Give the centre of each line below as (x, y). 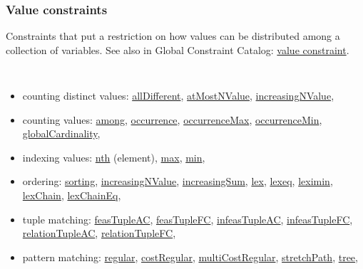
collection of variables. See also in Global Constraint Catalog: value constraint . (178, 49)
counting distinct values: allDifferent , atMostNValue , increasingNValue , (178, 96)
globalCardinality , (61, 133)
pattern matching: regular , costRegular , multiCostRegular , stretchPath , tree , (190, 257)
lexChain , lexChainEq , (72, 195)
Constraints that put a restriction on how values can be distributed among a (173, 36)
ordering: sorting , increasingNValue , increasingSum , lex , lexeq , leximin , (178, 181)
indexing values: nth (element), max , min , (114, 157)
